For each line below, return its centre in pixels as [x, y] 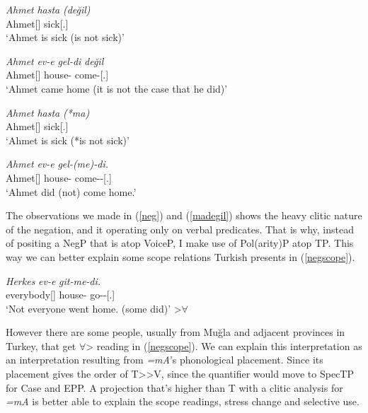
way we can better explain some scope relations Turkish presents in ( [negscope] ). [180, 256]
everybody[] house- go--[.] [61, 295]
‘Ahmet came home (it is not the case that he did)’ [117, 88]
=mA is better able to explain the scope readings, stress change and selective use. [183, 401]
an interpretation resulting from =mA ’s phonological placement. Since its [165, 360]
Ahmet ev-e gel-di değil [55, 60]
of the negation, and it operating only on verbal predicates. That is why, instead [180, 229]
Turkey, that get [41, 345]
